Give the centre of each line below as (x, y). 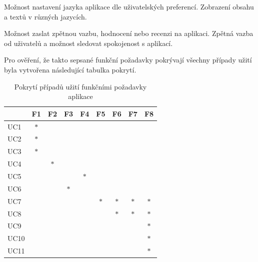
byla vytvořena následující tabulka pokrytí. (70, 69)
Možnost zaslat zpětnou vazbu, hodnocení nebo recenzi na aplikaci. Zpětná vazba (129, 33)
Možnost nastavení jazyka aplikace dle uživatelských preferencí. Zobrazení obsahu (129, 6)
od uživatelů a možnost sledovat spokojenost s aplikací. (88, 43)
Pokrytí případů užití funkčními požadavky (80, 86)
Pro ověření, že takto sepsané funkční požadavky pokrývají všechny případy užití (128, 60)
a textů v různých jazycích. (45, 16)
